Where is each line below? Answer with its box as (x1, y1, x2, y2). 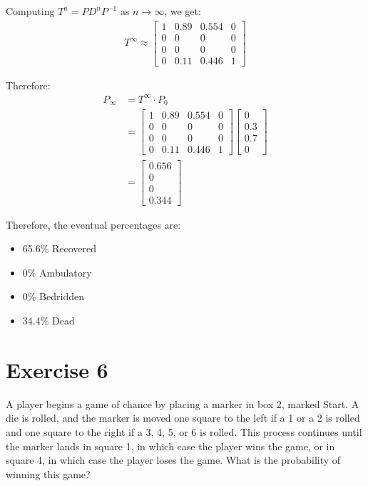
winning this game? (6, 466, 91, 481)
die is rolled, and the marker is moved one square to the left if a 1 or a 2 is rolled (6, 410, 360, 425)
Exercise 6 (6, 354, 108, 384)
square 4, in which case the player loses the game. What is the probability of (6, 452, 341, 467)
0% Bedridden (22, 289, 84, 304)
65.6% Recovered (22, 241, 97, 256)
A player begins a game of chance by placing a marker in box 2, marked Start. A (6, 396, 359, 411)
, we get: (164, 4, 201, 18)
